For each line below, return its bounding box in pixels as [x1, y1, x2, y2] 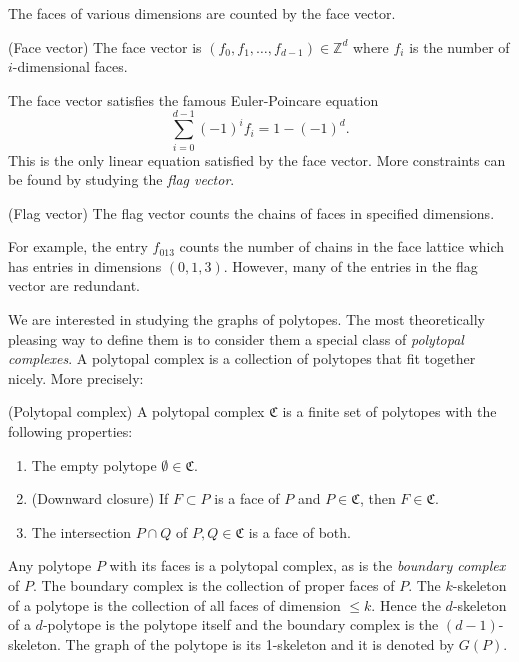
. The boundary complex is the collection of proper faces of [32, 575, 395, 595]
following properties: [8, 421, 133, 442]
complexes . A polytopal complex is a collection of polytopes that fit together [8, 348, 476, 369]
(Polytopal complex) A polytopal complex [8, 401, 265, 422]
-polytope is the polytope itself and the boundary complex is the [42, 614, 439, 635]
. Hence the [371, 594, 441, 615]
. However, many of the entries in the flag [223, 255, 478, 276]
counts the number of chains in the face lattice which [179, 236, 505, 257]
